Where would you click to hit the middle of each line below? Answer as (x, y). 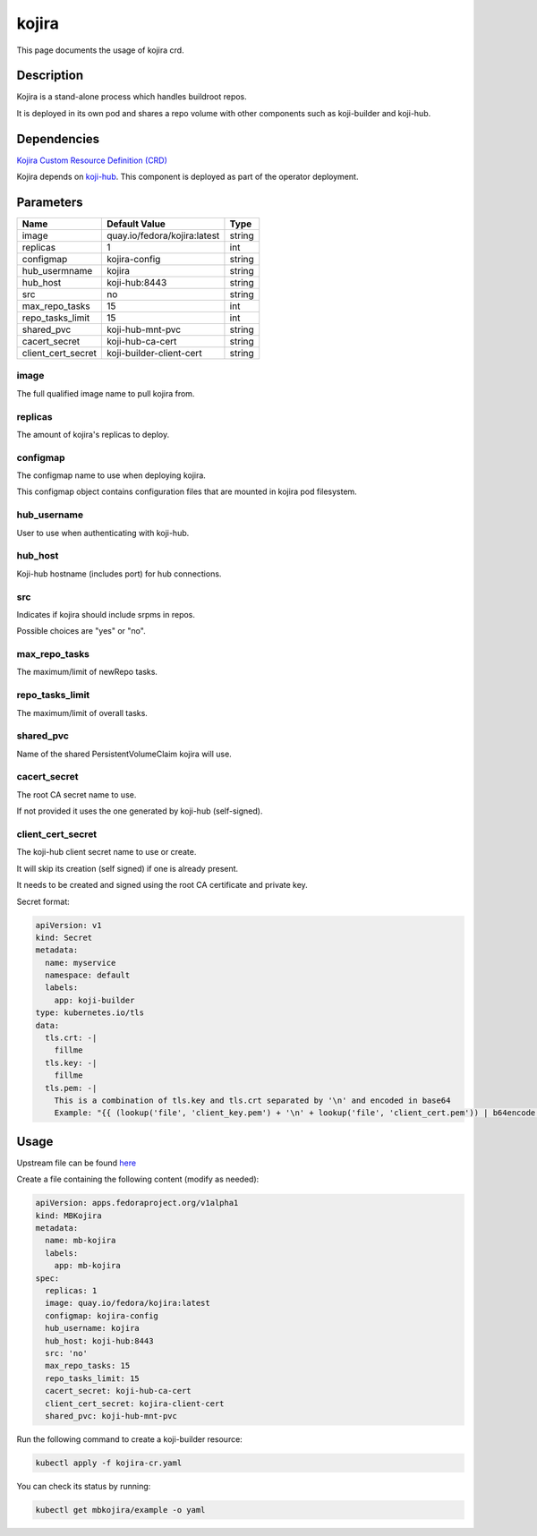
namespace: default (88, 975)
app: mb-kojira (87, 1266)
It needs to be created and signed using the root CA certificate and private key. (162, 885)
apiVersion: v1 (68, 925)
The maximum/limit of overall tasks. (82, 713)
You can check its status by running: (84, 1486)
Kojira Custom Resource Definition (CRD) (92, 160)
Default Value (136, 224)
